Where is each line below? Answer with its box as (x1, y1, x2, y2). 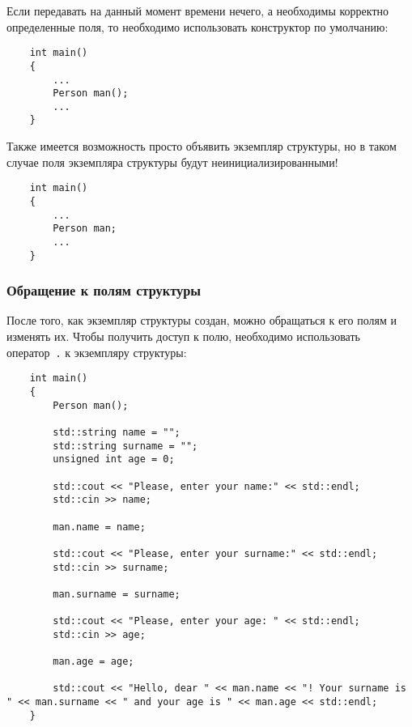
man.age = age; (53, 656, 134, 668)
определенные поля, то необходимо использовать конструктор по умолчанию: (6, 18, 389, 35)
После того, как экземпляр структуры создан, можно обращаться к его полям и (6, 312, 397, 329)
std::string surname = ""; (53, 440, 198, 452)
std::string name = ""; (53, 426, 181, 438)
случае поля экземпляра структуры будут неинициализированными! (6, 153, 338, 170)
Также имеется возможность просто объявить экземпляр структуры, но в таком (6, 138, 397, 155)
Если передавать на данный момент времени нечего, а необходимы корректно (6, 2, 389, 19)
